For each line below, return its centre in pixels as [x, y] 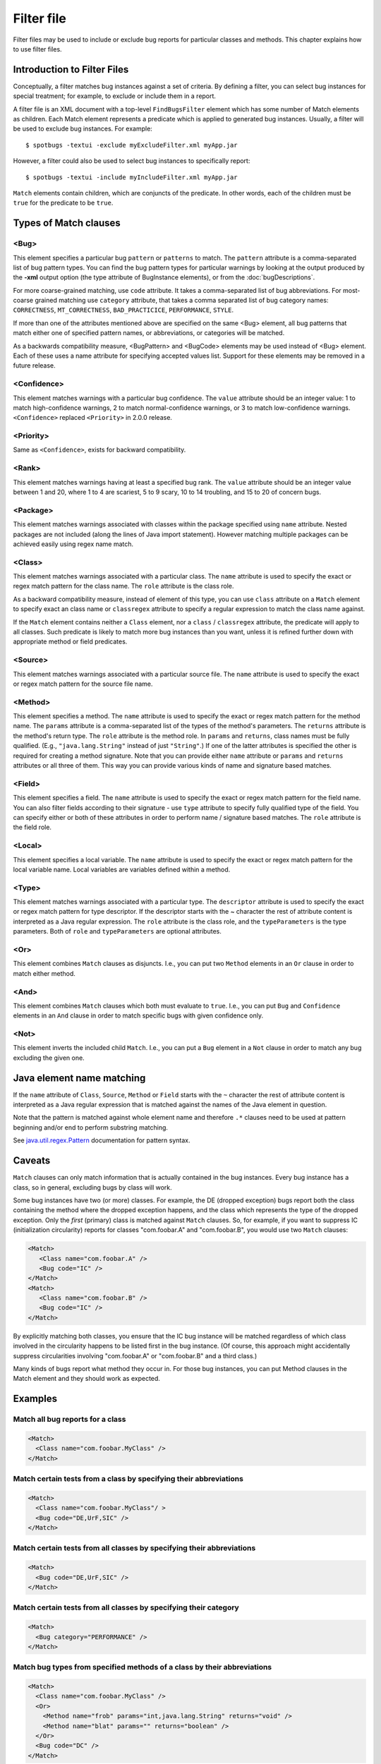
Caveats [32, 1161]
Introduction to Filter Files [71, 70]
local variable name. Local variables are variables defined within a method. [122, 869]
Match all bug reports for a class [69, 1420]
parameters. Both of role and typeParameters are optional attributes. [117, 931]
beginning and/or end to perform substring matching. [91, 1127]
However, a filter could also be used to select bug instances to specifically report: [132, 161]
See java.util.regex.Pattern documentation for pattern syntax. [102, 1140]
